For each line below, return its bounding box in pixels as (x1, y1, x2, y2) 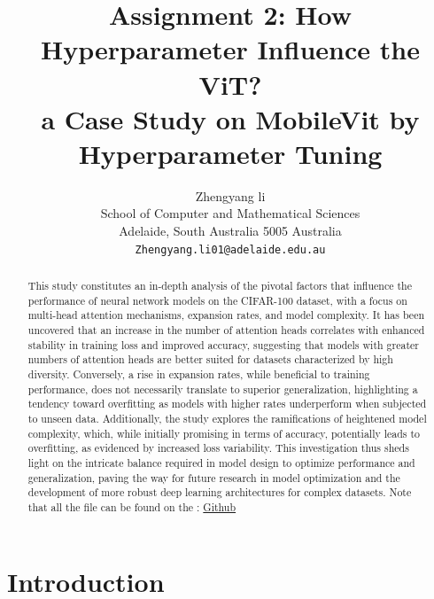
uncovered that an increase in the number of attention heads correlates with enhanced (27, 323, 425, 338)
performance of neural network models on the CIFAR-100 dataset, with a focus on (27, 292, 407, 307)
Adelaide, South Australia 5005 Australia (119, 222, 342, 240)
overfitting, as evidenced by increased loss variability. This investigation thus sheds (27, 440, 409, 455)
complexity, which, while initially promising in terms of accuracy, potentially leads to (27, 425, 421, 440)
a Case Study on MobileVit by (41, 100, 420, 136)
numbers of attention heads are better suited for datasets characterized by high (27, 352, 393, 367)
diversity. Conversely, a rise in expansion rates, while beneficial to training (27, 367, 370, 382)
